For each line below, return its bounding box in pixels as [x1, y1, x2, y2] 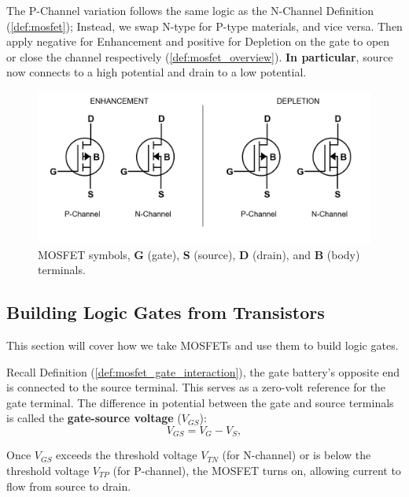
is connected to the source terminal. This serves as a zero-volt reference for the [6, 379, 386, 395]
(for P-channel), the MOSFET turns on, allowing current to [112, 462, 401, 478]
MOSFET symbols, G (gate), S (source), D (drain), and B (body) [38, 246, 360, 262]
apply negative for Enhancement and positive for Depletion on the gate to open [6, 33, 390, 50]
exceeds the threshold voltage [56, 447, 197, 463]
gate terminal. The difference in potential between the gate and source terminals [6, 394, 394, 410]
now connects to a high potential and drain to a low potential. [6, 64, 307, 80]
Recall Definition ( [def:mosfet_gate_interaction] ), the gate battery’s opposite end [6, 363, 400, 380]
